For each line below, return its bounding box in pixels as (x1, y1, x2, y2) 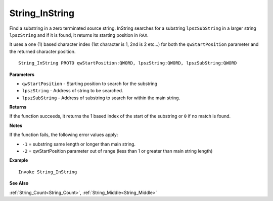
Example (9, 157, 28, 163)
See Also (9, 180, 29, 186)
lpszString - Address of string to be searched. (22, 88, 123, 94)
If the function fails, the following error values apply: (9, 131, 118, 138)
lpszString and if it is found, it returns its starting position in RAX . (9, 32, 149, 38)
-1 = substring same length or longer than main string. (22, 141, 136, 147)
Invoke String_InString (18, 169, 77, 175)
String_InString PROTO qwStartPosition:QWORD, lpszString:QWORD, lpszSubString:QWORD (18, 60, 237, 66)
